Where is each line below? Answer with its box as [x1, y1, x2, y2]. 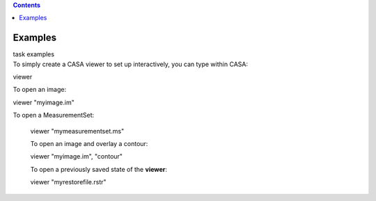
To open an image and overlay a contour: [30, 140, 148, 148]
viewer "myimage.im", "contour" [30, 152, 123, 161]
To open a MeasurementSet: [13, 111, 95, 120]
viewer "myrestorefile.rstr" [30, 178, 107, 186]
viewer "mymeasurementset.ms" [30, 127, 125, 135]
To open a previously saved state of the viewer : [30, 165, 167, 173]
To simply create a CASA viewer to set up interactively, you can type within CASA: [13, 60, 249, 68]
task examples [13, 50, 55, 58]
